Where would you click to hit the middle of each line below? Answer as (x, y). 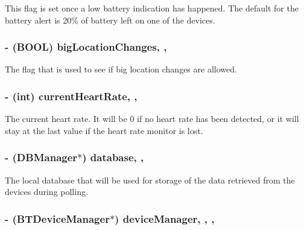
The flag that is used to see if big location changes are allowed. (121, 69)
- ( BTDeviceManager (57, 218)
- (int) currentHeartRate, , (71, 96)
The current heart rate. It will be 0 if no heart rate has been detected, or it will (152, 119)
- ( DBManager (41, 157)
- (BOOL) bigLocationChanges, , (86, 47)
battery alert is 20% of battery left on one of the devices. (110, 20)
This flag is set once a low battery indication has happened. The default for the (152, 8)
